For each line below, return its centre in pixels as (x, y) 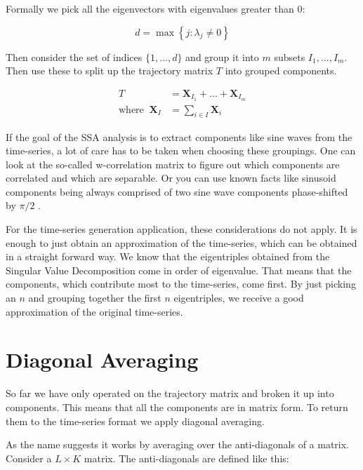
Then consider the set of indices (74, 56)
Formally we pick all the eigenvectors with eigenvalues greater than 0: (156, 8)
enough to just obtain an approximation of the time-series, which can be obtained (181, 242)
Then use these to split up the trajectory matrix (110, 70)
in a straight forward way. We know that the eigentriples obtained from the (168, 256)
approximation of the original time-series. (94, 311)
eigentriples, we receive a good (239, 298)
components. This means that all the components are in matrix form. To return (177, 407)
